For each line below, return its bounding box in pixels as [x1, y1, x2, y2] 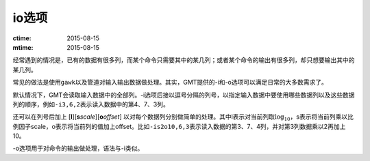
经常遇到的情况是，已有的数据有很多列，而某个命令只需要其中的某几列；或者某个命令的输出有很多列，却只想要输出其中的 [12, 56, 355, 64]
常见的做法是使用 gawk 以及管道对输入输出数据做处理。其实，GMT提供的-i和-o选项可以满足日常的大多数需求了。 [12, 78, 328, 87]
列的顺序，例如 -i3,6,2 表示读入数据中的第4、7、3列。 [12, 100, 169, 108]
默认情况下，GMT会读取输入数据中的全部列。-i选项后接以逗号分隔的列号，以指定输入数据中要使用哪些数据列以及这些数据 [12, 91, 355, 99]
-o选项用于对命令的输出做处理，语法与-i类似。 [12, 144, 144, 153]
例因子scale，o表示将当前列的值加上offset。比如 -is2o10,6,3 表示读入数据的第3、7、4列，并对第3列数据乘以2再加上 [12, 122, 346, 130]
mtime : [12, 43, 34, 51]
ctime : [12, 34, 32, 42]
